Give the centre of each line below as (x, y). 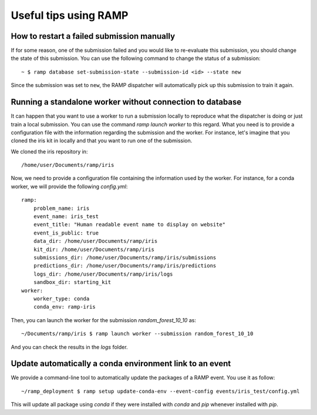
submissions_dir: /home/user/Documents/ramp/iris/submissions (125, 258)
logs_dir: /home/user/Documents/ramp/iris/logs (103, 274)
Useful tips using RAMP (70, 15)
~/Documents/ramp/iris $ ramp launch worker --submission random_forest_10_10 (137, 334)
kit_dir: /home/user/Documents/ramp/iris (94, 249)
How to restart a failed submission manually (93, 36)
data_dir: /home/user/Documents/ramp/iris (95, 241)
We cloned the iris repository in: (49, 151)
